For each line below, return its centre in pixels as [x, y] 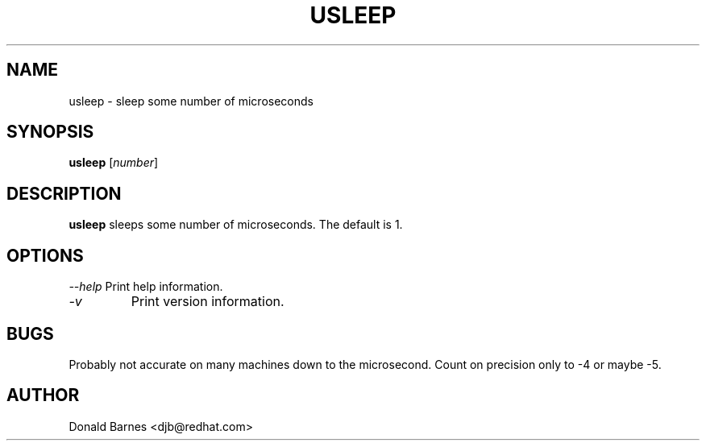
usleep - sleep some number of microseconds [191, 101]
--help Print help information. [146, 287]
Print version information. [208, 302]
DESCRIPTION [64, 193]
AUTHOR [43, 395]
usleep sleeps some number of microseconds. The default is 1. [236, 225]
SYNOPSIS [50, 132]
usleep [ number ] [114, 163]
